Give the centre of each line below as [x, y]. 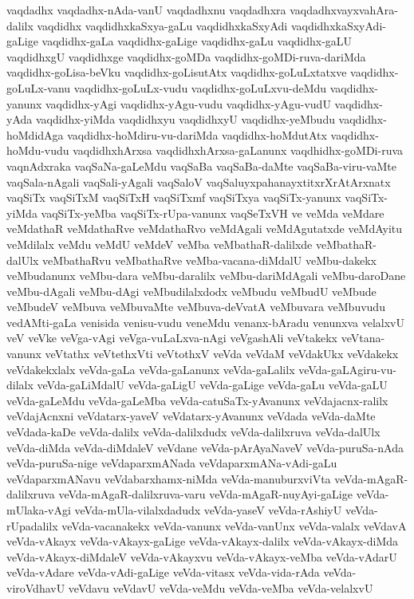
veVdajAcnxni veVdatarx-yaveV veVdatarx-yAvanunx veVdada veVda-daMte [191, 416]
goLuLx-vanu [39, 87]
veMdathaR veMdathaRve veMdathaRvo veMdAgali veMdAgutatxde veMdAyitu [205, 229]
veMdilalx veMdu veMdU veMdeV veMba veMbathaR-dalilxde [160, 244]
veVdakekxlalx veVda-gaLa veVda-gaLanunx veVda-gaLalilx [151, 369]
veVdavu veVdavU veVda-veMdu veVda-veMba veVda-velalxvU [221, 587]
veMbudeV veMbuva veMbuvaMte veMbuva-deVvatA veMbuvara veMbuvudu [196, 307]
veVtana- [363, 338]
